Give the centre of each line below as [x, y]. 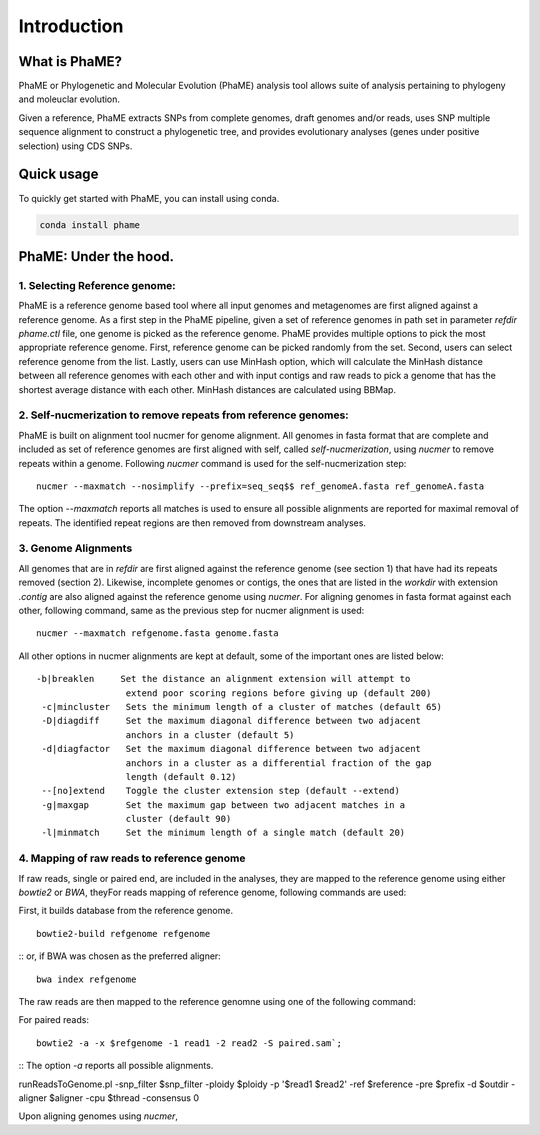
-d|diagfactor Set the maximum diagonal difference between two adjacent [231, 749]
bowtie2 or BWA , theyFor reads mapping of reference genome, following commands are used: [212, 892]
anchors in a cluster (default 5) [210, 734]
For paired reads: [54, 1020]
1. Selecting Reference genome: [97, 285]
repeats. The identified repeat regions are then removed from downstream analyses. [192, 522]
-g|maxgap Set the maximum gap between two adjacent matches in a [223, 804]
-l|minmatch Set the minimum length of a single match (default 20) [223, 833]
